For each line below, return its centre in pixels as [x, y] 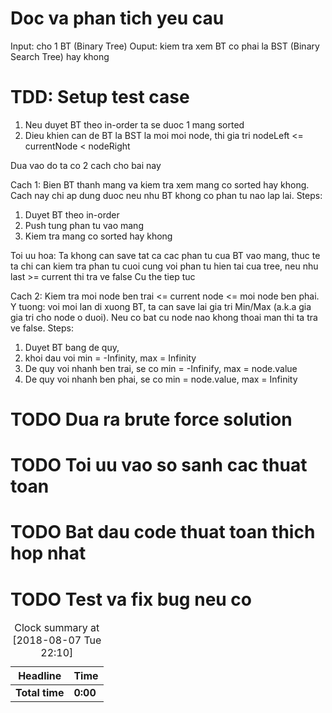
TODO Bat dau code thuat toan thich [163, 532]
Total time [40, 693]
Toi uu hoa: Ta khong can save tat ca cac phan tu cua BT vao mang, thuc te [165, 255]
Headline [40, 676]
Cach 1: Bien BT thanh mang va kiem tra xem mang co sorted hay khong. [160, 184]
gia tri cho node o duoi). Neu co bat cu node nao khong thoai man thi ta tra [164, 317]
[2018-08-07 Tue [57, 640]
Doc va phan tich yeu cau [117, 18]
